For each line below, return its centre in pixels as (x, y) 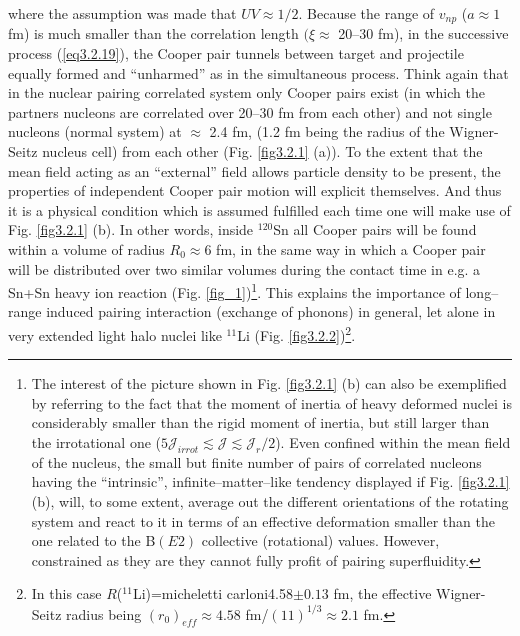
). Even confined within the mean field (393, 442)
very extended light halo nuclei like (115, 334)
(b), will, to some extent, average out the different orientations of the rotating (270, 501)
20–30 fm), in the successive (423, 33)
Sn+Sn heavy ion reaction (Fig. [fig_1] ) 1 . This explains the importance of (234, 290)
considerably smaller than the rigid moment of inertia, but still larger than (260, 422)
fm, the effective (382, 593)
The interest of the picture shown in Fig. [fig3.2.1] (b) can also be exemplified (269, 383)
